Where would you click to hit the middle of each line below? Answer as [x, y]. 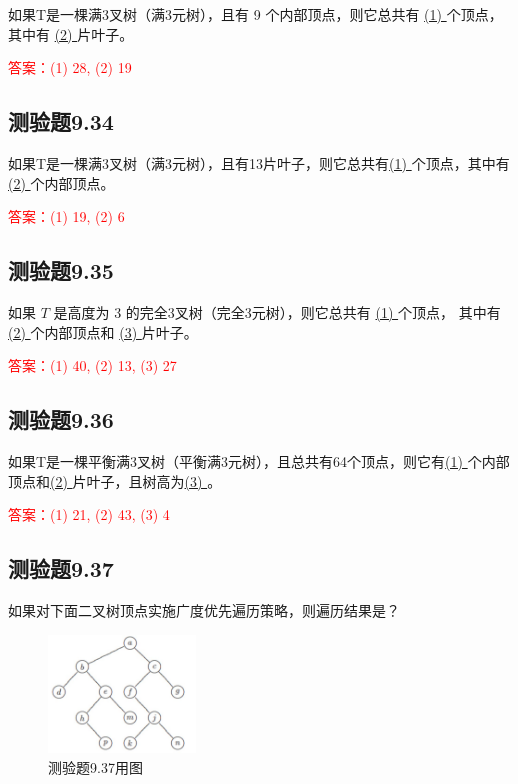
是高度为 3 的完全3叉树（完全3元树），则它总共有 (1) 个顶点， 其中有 [277, 311]
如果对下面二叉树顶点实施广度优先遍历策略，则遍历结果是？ [204, 609]
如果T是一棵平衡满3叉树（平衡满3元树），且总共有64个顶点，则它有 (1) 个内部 [259, 460]
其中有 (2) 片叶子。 [71, 33]
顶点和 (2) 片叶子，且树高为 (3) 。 [115, 480]
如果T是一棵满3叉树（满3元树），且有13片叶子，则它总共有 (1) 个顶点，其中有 [259, 162]
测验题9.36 [61, 419]
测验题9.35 [61, 270]
